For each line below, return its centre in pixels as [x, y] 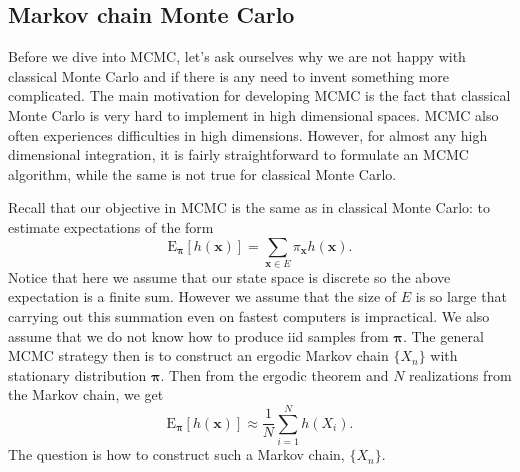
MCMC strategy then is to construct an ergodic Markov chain [198, 355]
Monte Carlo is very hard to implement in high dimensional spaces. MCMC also [253, 114]
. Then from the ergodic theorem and [274, 374]
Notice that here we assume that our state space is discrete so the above [229, 276]
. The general [443, 335]
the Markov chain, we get [86, 394]
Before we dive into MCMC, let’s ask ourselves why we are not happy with [237, 56]
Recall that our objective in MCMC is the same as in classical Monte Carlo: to [249, 207]
